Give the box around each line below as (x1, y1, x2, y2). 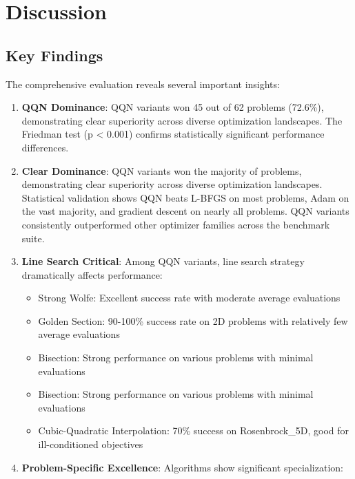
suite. (21, 231, 45, 245)
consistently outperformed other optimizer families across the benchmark (21, 217, 330, 231)
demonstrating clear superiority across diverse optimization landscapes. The (21, 113, 343, 127)
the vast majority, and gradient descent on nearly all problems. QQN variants (21, 204, 349, 218)
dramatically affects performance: (21, 267, 163, 281)
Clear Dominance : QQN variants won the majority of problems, (21, 163, 302, 178)
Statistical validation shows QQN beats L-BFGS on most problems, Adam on (21, 190, 349, 204)
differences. (21, 140, 69, 154)
